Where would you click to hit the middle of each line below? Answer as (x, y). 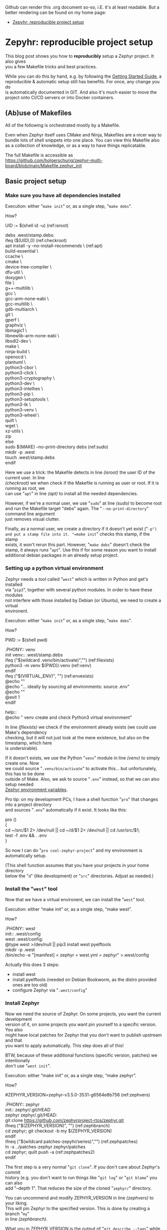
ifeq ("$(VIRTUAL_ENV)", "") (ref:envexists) (49, 676)
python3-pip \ (19, 394)
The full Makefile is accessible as (39, 155)
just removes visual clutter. (33, 519)
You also (14, 1030)
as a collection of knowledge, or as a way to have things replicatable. (76, 145)
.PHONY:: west (20, 929)
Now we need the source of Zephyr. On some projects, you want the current (83, 1014)
